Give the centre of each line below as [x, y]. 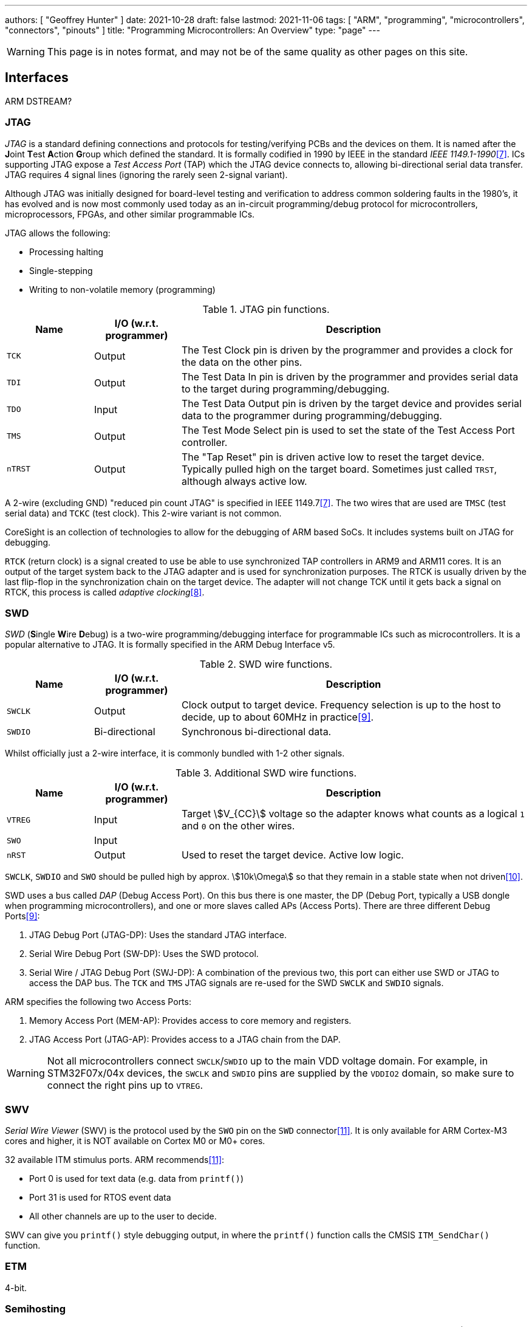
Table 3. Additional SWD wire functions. [266, 773]
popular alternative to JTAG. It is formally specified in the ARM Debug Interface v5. [170, 645]
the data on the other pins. [242, 362]
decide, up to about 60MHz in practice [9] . [278, 717]
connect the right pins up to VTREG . [125, 1085]
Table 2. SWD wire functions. [266, 664]
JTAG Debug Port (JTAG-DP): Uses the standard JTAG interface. [158, 935]
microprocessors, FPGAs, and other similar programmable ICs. [130, 214]
